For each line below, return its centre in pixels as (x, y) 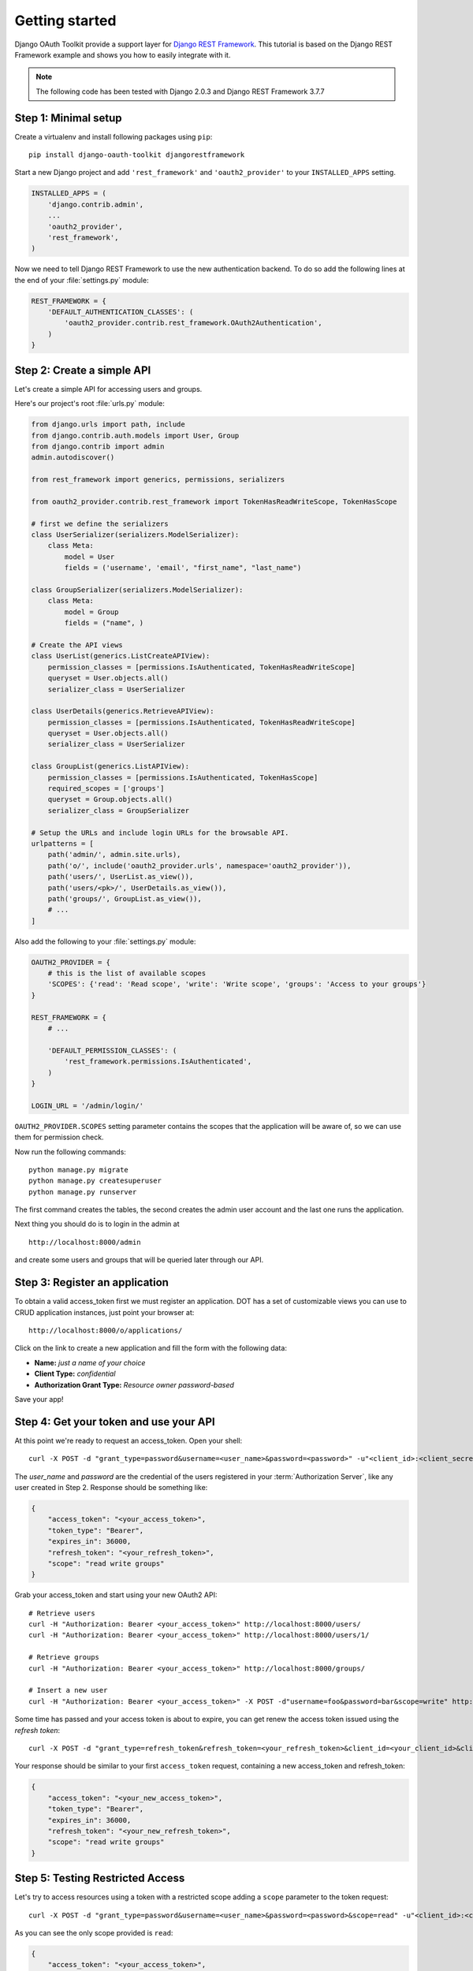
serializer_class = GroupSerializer (118, 810)
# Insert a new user (68, 1690)
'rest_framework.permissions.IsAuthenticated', (158, 1062)
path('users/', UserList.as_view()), (121, 877)
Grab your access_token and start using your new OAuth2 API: (116, 1595)
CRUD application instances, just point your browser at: (104, 1312)
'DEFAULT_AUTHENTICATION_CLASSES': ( (121, 312)
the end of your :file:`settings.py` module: (82, 280)
